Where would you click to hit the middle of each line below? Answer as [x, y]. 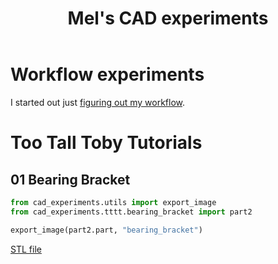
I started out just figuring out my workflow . [98, 102]
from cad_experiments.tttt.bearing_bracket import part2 [131, 212]
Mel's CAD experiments [168, 18]
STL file [26, 249]
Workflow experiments [107, 74]
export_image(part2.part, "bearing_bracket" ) [106, 230]
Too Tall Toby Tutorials [106, 143]
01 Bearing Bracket [70, 179]
